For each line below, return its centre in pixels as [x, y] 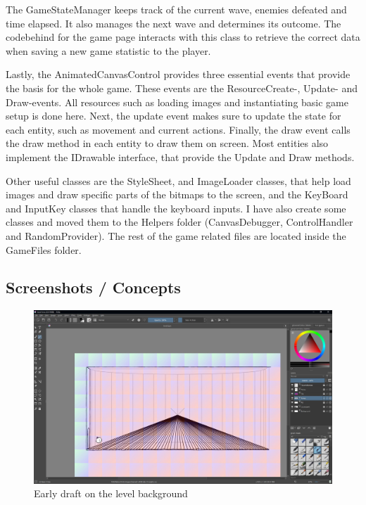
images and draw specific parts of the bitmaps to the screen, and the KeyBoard [177, 194]
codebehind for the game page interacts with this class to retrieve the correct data [183, 37]
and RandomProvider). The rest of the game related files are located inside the [176, 235]
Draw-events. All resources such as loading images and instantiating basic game [177, 102]
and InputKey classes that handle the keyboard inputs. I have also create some [176, 208]
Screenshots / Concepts [93, 287]
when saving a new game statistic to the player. [108, 50]
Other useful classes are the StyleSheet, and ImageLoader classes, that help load [178, 180]
